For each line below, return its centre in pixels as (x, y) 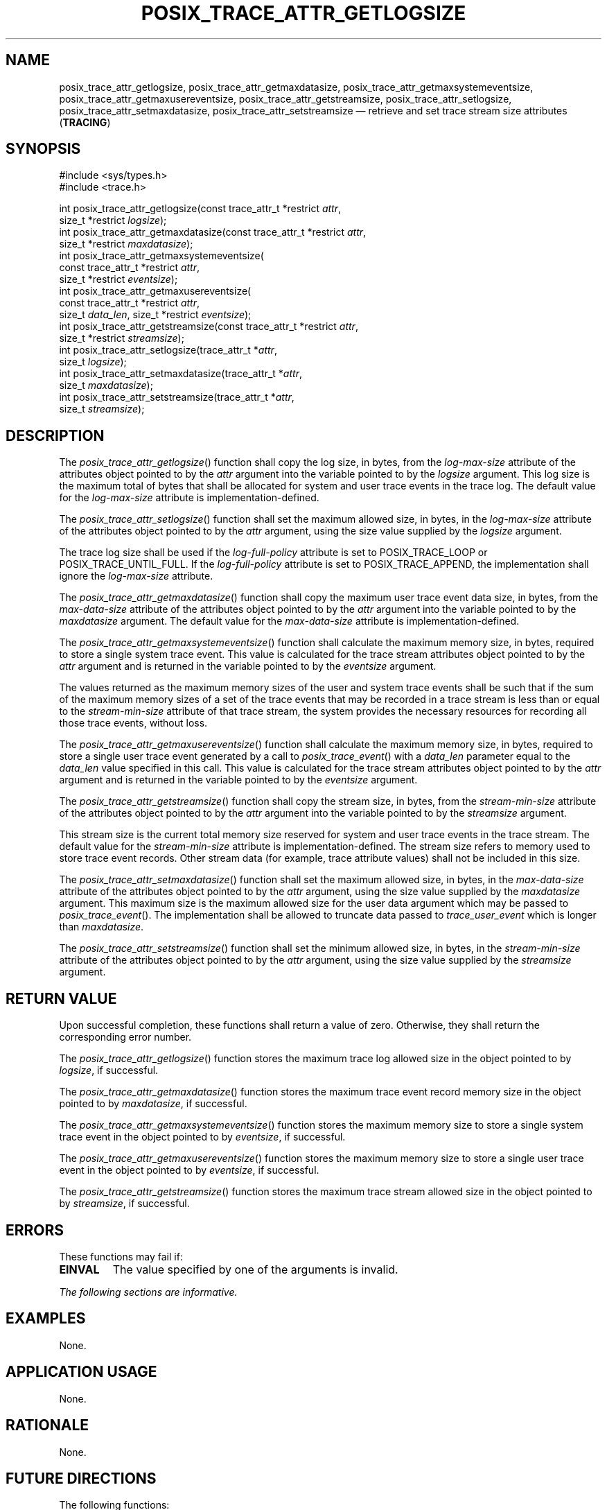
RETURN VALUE (61, 998)
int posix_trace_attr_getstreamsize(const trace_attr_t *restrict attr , (209, 327)
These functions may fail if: (121, 1256)
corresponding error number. (125, 1037)
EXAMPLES (46, 1319)
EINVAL (79, 1269)
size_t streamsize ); (102, 409)
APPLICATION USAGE (81, 1372)
